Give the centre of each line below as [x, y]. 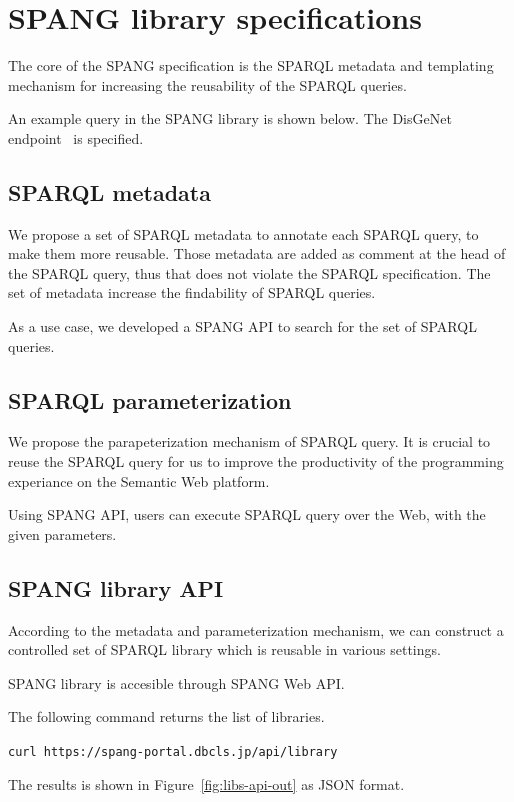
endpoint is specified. [76, 137]
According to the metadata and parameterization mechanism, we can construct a [256, 629]
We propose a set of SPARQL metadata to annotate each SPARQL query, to [243, 233]
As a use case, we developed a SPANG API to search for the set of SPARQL [242, 326]
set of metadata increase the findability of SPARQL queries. [192, 292]
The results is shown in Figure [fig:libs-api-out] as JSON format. [206, 783]
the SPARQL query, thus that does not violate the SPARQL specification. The [249, 272]
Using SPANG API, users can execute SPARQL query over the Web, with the [247, 514]
